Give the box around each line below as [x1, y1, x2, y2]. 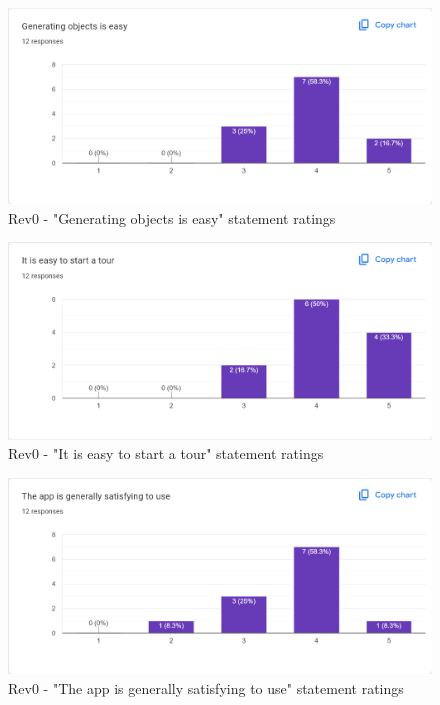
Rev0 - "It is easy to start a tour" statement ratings [8, 443, 324, 464]
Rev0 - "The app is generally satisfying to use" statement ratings [8, 677, 404, 698]
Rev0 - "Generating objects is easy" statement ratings [8, 207, 336, 228]
